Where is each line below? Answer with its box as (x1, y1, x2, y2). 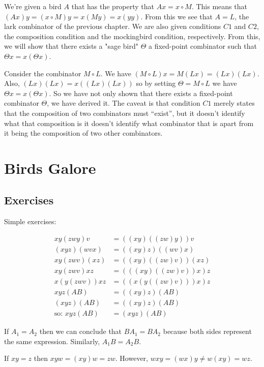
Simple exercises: (4, 216, 56, 227)
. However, (115, 353, 148, 363)
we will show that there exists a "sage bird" (4, 41, 138, 51)
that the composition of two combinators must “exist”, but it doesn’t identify (4, 107, 245, 118)
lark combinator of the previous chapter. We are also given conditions (4, 21, 221, 32)
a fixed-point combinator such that (149, 41, 257, 51)
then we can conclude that (39, 326, 122, 337)
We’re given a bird (4, 1, 62, 11)
